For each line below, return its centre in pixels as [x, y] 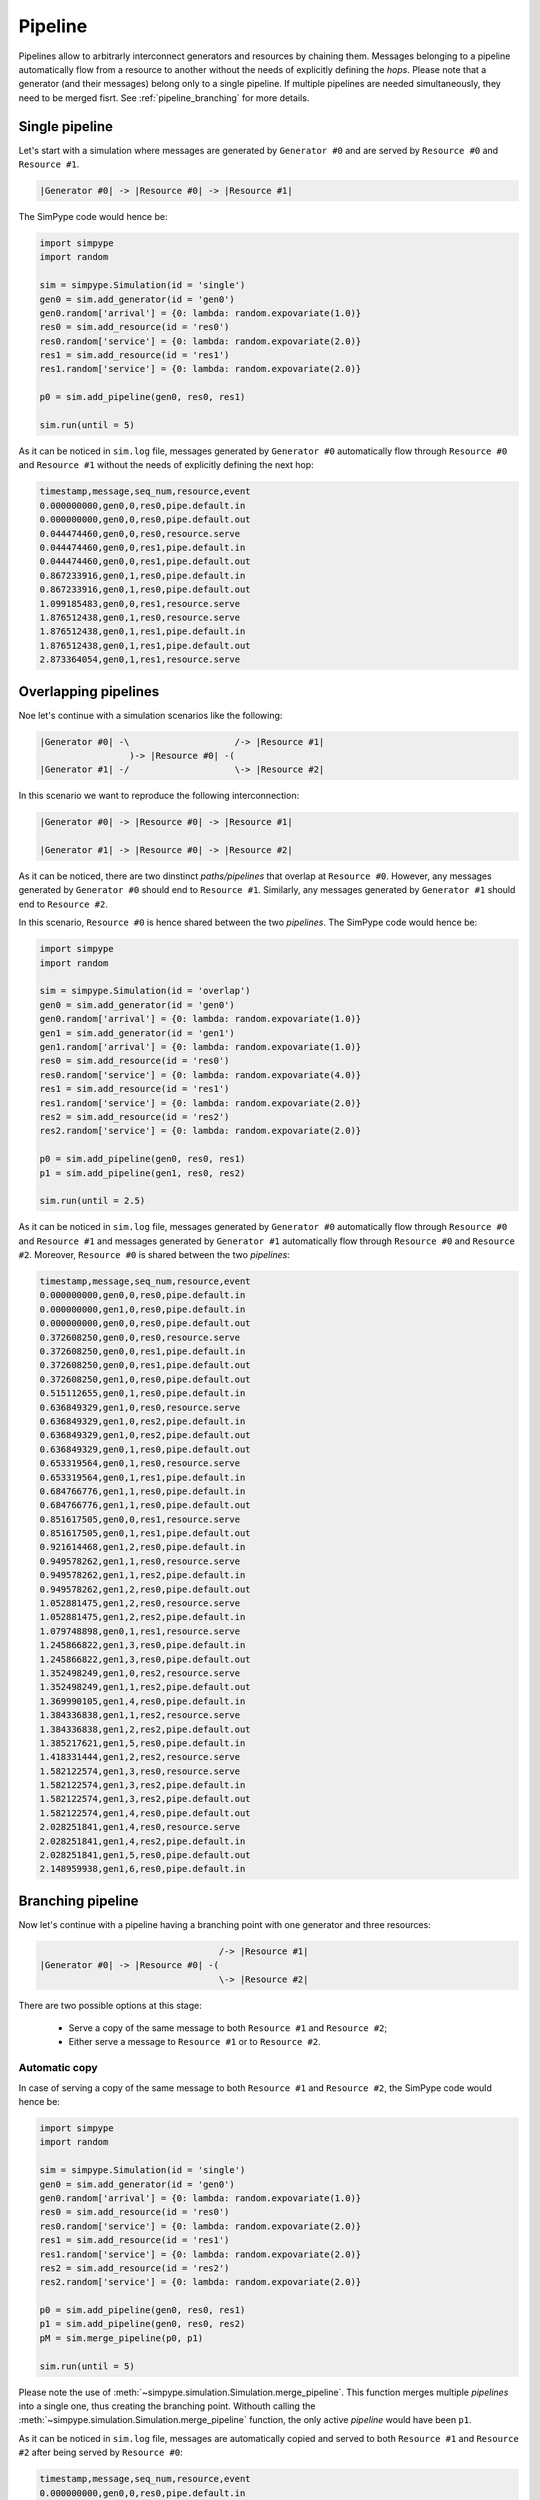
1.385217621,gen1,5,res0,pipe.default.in [142, 1743]
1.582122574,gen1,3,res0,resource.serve [139, 1771]
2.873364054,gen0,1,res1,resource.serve [139, 659]
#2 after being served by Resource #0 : [101, 2452]
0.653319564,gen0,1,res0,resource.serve [139, 1463]
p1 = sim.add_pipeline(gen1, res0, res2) [142, 1173]
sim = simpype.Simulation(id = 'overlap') [145, 991]
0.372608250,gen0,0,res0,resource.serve [139, 1337]
